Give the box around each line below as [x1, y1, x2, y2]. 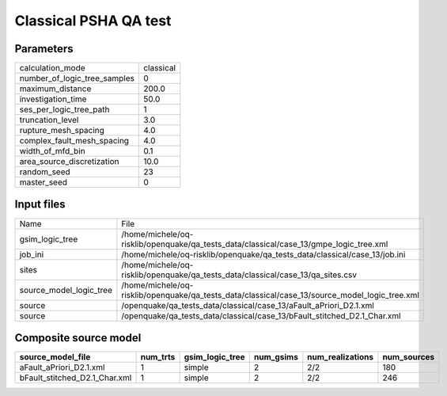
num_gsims [253, 352, 298, 363]
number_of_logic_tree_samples [19, 73, 134, 84]
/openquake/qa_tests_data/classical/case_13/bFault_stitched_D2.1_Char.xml [121, 310, 401, 321]
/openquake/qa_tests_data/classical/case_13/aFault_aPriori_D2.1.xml [121, 299, 375, 310]
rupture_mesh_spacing [19, 125, 104, 136]
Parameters [14, 42, 74, 55]
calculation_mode [19, 63, 86, 74]
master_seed [19, 177, 67, 188]
